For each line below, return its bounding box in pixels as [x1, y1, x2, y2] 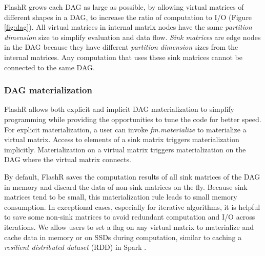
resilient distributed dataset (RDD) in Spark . [4, 242, 147, 252]
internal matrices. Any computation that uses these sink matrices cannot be [4, 51, 242, 62]
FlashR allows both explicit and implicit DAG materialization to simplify [4, 104, 234, 114]
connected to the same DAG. [4, 62, 95, 72]
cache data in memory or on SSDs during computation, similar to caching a [4, 231, 242, 242]
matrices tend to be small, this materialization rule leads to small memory [4, 191, 237, 202]
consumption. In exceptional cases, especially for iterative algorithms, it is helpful [4, 201, 260, 212]
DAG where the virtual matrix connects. [4, 154, 131, 165]
